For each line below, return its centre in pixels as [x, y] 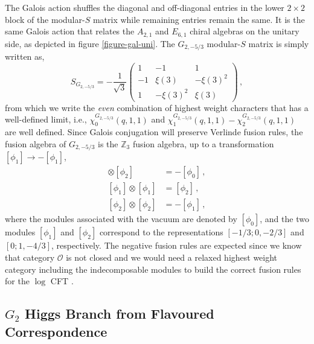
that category [30, 257]
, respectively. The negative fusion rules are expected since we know [177, 245]
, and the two [284, 219]
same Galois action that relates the [70, 31]
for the [17, 281]
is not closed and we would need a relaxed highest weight [172, 257]
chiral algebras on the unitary [245, 31]
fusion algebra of [36, 143]
